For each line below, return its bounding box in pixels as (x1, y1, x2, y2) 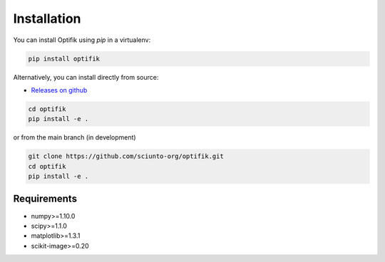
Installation (13, 11, 81, 26)
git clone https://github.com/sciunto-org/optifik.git (28, 152, 224, 160)
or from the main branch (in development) (13, 133, 136, 142)
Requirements (13, 193, 78, 205)
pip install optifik (28, 54, 100, 63)
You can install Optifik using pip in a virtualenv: (13, 36, 151, 44)
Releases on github (31, 85, 88, 94)
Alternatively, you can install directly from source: (13, 73, 159, 81)
